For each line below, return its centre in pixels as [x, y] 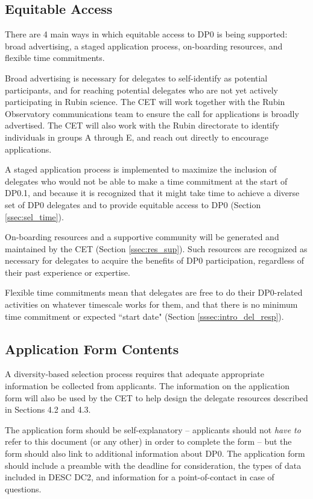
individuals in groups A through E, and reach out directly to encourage [137, 137]
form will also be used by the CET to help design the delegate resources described [156, 397]
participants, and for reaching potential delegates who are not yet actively [141, 90]
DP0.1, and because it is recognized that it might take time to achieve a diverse [152, 193]
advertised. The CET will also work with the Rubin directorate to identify [142, 125]
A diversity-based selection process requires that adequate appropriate [135, 374]
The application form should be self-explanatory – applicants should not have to [153, 429]
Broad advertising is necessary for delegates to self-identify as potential [136, 78]
